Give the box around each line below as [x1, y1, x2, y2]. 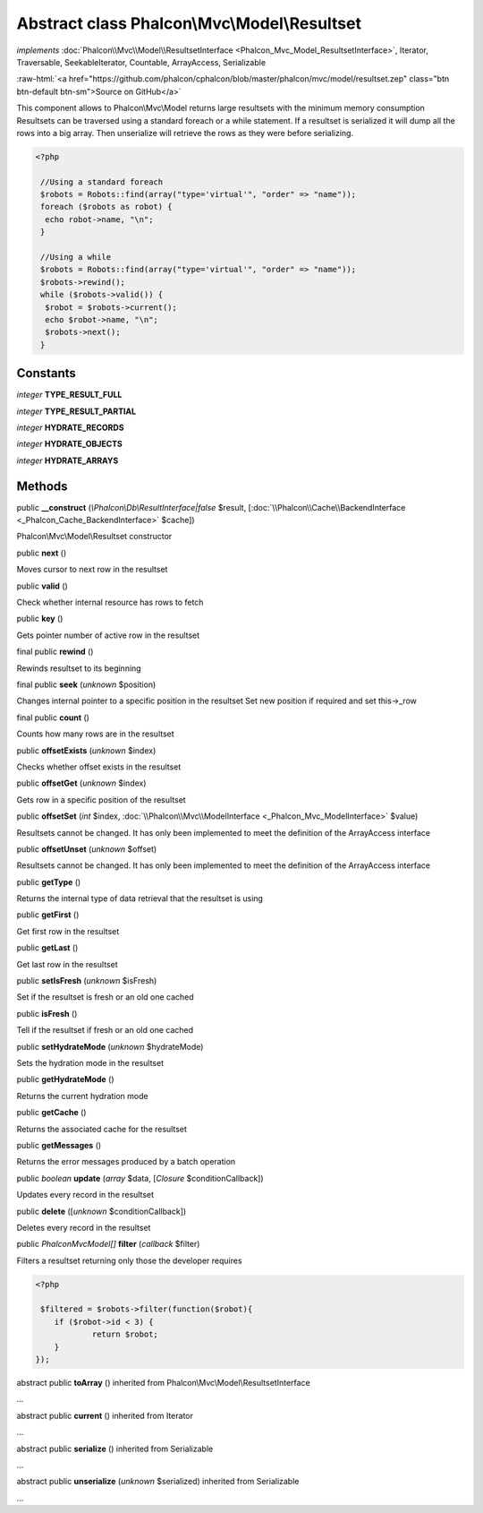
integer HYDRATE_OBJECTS [16, 439, 123, 450]
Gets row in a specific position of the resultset [16, 794, 187, 805]
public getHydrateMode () [16, 1074, 115, 1085]
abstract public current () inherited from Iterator [16, 1410, 194, 1421]
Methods [16, 478, 68, 494]
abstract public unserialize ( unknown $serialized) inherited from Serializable [16, 1476, 300, 1487]
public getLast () [16, 942, 79, 953]
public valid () [16, 580, 69, 591]
